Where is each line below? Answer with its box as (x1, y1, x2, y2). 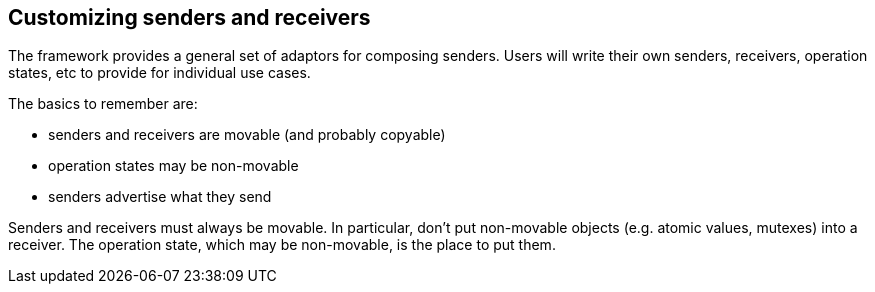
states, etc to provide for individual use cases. (8, 64, 311, 82)
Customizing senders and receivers (8, 5, 371, 30)
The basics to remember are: (8, 95, 198, 113)
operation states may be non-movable (48, 157, 299, 175)
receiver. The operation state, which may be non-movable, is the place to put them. (8, 236, 556, 254)
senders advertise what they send (48, 188, 272, 206)
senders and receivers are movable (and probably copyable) (48, 126, 446, 144)
